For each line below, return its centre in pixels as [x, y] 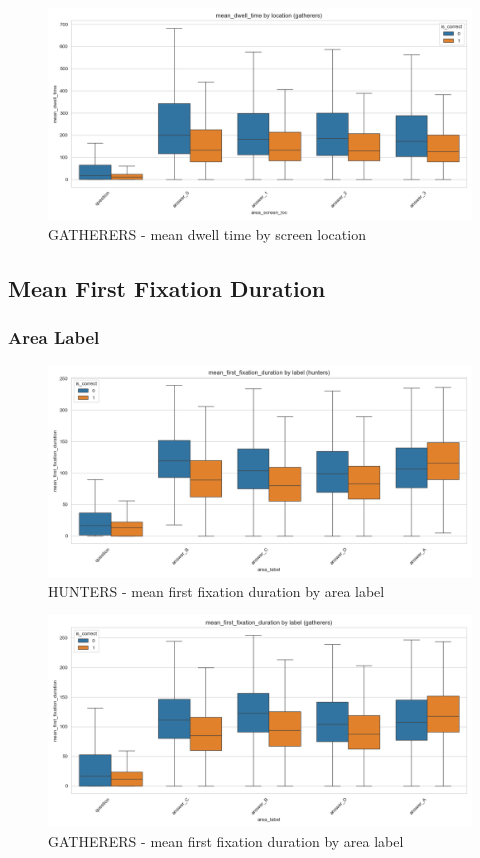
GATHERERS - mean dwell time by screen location [207, 233]
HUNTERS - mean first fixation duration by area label [216, 590]
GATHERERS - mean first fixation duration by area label [226, 840]
